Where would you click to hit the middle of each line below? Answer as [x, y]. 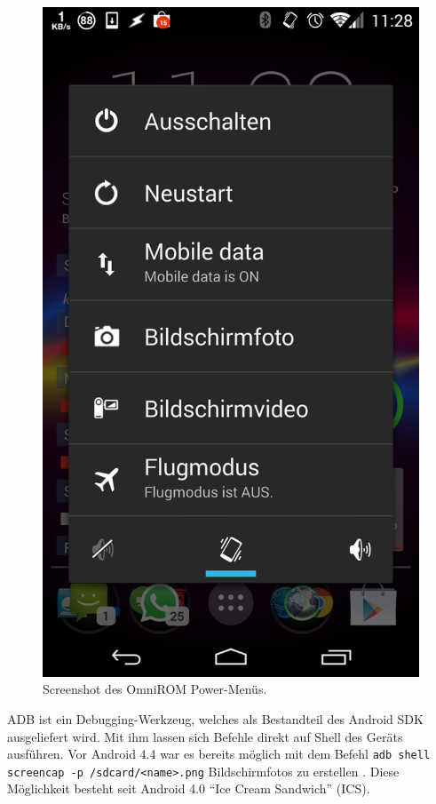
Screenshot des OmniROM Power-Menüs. [155, 689]
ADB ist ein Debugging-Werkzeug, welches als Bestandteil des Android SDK [215, 718]
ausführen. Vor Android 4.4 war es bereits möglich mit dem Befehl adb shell [219, 754]
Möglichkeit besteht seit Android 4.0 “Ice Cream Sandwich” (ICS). [189, 788]
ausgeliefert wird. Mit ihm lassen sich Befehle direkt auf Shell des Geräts [205, 736]
